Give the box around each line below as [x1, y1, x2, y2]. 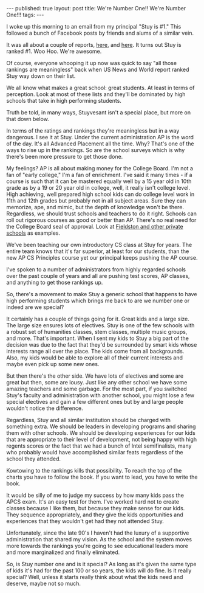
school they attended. [6, 455, 61, 462]
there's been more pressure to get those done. [6, 153, 123, 160]
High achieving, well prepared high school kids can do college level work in [6, 190, 195, 198]
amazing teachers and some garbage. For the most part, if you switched [6, 385, 187, 392]
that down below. [6, 116, 50, 122]
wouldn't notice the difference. [6, 404, 83, 412]
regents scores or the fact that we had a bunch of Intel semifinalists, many [6, 442, 192, 449]
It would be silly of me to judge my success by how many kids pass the [6, 491, 184, 499]
